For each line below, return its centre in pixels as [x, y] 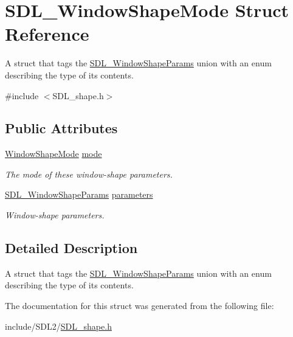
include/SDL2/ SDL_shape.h [58, 326]
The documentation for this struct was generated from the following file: [140, 306]
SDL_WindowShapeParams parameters [79, 194]
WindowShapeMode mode [53, 154]
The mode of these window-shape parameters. [89, 174]
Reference [47, 34]
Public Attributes [61, 128]
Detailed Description [71, 248]
